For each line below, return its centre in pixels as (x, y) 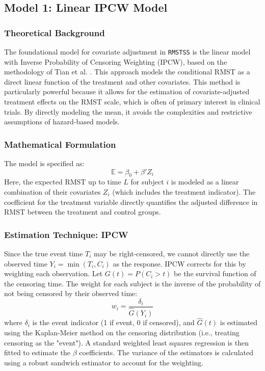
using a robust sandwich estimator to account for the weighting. (104, 362)
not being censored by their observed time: (71, 293)
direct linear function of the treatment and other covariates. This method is (122, 81)
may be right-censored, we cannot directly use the (172, 254)
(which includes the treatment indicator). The (184, 192)
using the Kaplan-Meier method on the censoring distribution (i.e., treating (122, 332)
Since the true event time (44, 254)
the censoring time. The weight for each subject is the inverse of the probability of (132, 283)
